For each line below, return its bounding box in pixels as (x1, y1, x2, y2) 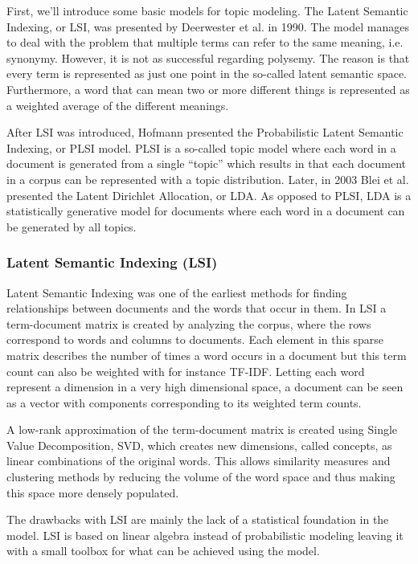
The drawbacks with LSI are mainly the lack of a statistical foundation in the (6, 511, 389, 528)
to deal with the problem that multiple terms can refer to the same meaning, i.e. (6, 34, 404, 51)
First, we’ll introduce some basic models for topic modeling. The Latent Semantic (6, 2, 408, 18)
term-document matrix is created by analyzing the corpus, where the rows (6, 315, 371, 332)
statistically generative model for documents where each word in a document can (6, 202, 405, 219)
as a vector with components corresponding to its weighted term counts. (6, 394, 362, 411)
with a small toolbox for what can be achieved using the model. (6, 542, 320, 559)
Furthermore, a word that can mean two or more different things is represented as (6, 80, 410, 97)
